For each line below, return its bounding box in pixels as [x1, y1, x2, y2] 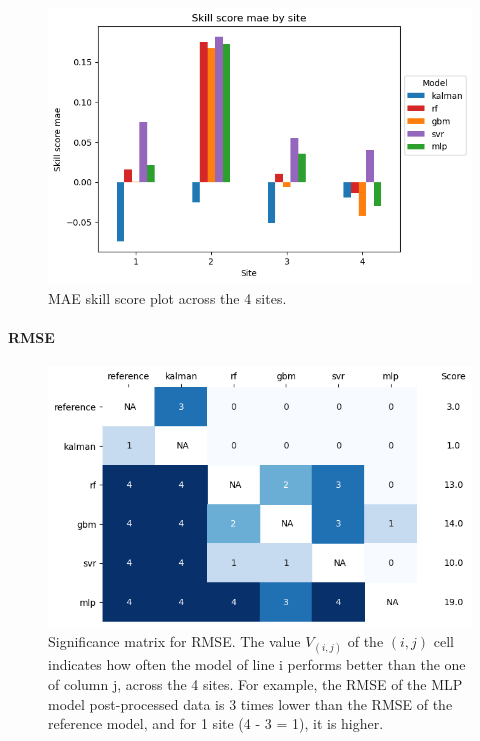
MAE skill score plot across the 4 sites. [48, 287, 287, 308]
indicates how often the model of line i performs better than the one [48, 654, 466, 675]
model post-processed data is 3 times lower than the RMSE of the [48, 693, 453, 714]
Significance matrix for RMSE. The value [48, 631, 301, 652]
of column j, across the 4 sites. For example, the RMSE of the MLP [48, 674, 463, 695]
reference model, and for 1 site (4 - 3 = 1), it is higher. [48, 713, 384, 734]
